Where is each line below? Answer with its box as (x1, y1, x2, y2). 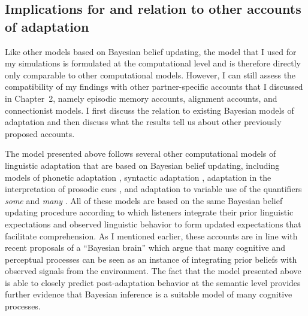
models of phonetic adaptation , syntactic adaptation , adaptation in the (5, 171, 271, 183)
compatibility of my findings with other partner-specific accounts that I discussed (5, 80, 303, 93)
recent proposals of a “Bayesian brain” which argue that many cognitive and (5, 241, 286, 254)
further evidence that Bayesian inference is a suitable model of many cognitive (5, 288, 292, 300)
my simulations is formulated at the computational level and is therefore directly (5, 57, 301, 69)
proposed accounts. (5, 127, 75, 139)
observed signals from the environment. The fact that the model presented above (5, 265, 301, 277)
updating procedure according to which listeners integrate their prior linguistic (5, 206, 294, 218)
